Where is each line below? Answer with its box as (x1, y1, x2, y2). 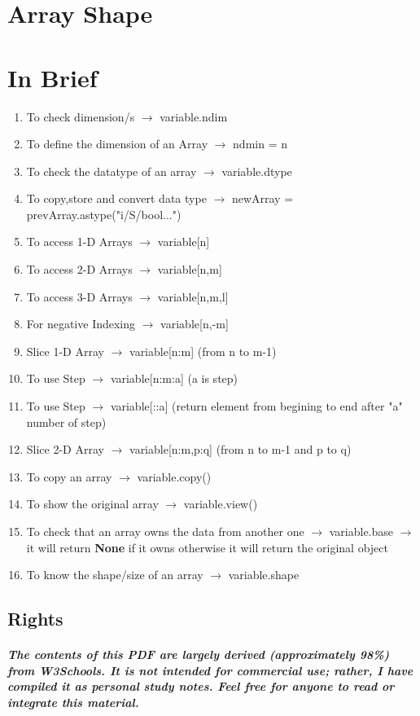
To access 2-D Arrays (26, 261, 133, 278)
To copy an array (26, 468, 112, 485)
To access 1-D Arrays (26, 233, 133, 250)
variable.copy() (137, 468, 212, 485)
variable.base (329, 523, 394, 539)
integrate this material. (7, 693, 139, 710)
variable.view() (183, 495, 258, 512)
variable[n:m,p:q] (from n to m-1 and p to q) (129, 441, 352, 458)
